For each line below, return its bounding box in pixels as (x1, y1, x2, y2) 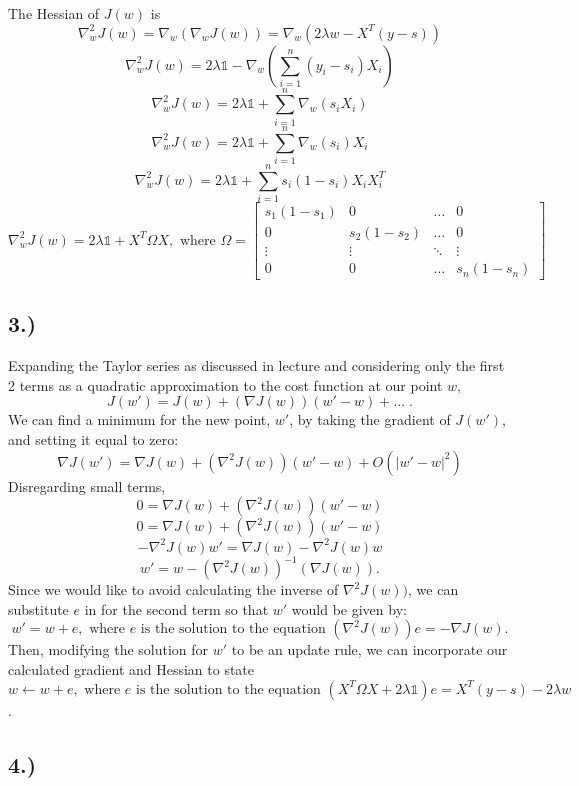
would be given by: (291, 598, 407, 619)
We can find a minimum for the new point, (8, 409, 271, 430)
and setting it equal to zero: (8, 429, 179, 450)
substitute (8, 598, 69, 619)
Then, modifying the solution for (8, 639, 209, 660)
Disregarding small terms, (8, 475, 166, 496)
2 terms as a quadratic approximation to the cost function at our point (8, 374, 443, 395)
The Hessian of (8, 3, 100, 23)
